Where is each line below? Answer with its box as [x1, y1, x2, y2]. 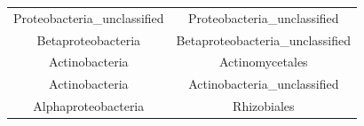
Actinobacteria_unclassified [188, 75, 339, 93]
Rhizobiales [233, 97, 295, 115]
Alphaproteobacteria [33, 97, 145, 115]
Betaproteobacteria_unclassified [176, 30, 352, 49]
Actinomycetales [219, 52, 308, 71]
